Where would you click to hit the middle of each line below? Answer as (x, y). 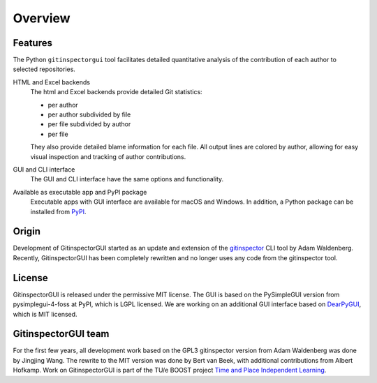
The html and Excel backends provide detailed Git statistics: (116, 92)
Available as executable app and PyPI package (80, 192)
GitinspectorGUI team (61, 334)
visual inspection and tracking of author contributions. (108, 156)
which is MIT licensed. (45, 314)
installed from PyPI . (58, 211)
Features (32, 43)
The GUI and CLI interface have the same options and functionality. (127, 179)
